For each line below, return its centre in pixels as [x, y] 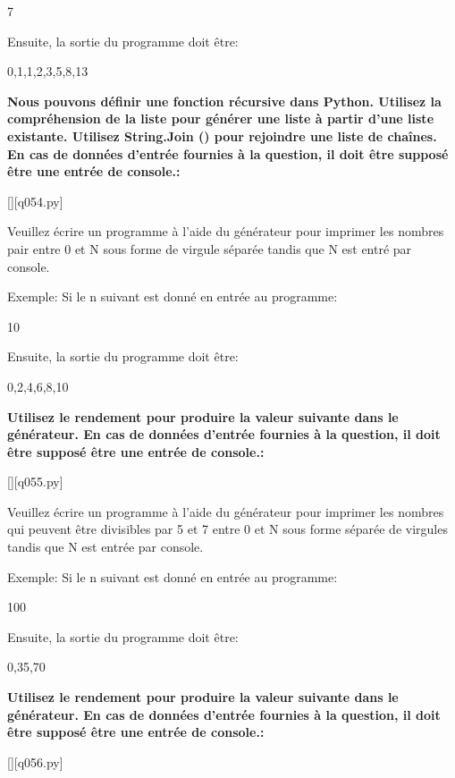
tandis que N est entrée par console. [105, 547]
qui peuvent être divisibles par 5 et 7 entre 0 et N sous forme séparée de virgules [227, 529]
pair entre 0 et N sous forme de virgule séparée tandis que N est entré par [210, 248]
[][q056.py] [35, 761]
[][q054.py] [35, 201]
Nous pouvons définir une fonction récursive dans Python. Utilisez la [224, 101]
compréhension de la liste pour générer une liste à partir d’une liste [221, 118]
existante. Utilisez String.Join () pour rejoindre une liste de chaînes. [222, 135]
